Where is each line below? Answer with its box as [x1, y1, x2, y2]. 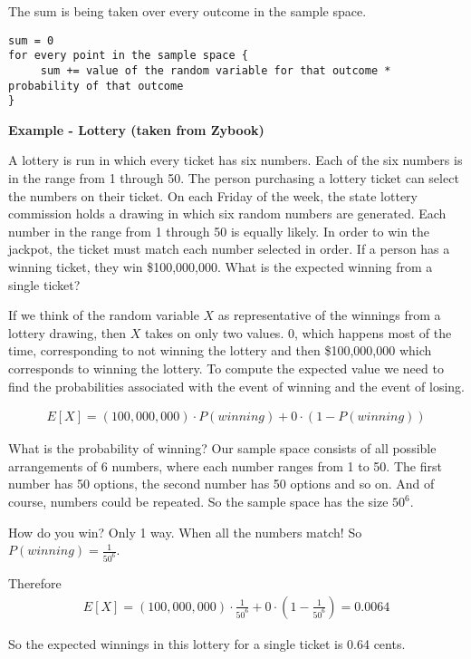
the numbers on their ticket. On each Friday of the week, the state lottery [8, 186, 418, 205]
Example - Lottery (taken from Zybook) [8, 120, 264, 139]
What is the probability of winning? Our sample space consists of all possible [8, 439, 437, 458]
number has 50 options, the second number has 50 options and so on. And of [8, 474, 435, 493]
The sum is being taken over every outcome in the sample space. [8, 2, 367, 20]
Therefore [8, 574, 62, 593]
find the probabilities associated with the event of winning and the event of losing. [8, 376, 465, 395]
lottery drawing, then [8, 323, 126, 342]
